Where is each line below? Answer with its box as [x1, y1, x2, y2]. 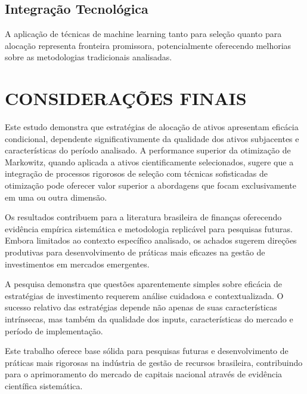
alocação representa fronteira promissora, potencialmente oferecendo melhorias [5, 39, 292, 51]
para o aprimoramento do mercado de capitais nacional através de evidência [5, 368, 283, 380]
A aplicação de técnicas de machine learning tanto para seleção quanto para [5, 27, 282, 40]
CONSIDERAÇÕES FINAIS [5, 86, 247, 110]
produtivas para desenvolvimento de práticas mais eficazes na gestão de [5, 246, 265, 258]
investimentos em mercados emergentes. [5, 257, 150, 270]
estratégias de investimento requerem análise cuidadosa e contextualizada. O [5, 289, 284, 301]
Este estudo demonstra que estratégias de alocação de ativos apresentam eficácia [5, 121, 299, 133]
